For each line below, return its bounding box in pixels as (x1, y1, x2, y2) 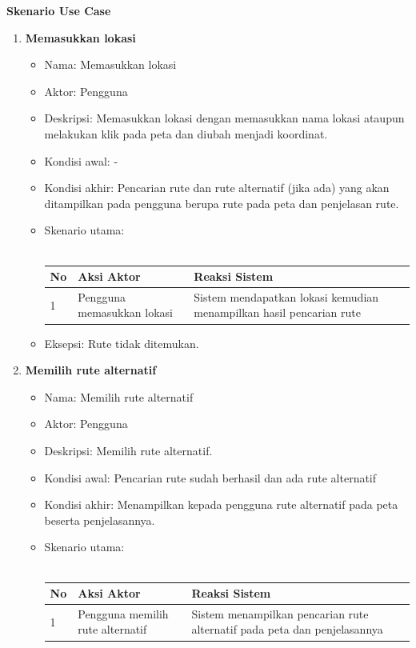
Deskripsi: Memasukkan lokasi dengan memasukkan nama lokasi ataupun (44, 110, 405, 126)
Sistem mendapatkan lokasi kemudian (194, 288, 379, 305)
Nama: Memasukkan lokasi (44, 56, 177, 73)
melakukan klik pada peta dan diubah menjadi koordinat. (44, 125, 328, 142)
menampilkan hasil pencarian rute (194, 304, 361, 321)
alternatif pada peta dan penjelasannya (191, 621, 383, 638)
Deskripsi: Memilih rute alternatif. (44, 442, 213, 458)
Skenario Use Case (6, 2, 111, 18)
